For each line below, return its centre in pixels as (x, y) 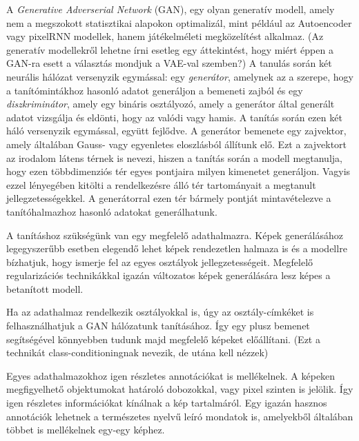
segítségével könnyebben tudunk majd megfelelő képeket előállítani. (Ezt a (163, 339)
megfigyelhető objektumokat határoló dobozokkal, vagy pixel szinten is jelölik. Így (180, 389)
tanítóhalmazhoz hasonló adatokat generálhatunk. (112, 211)
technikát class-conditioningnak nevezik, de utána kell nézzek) (137, 352)
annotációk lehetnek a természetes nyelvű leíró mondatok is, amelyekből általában (180, 416)
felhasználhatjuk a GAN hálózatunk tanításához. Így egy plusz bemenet (158, 326)
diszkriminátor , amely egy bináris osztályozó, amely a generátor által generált (171, 104)
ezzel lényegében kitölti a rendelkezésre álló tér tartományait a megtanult (161, 184)
